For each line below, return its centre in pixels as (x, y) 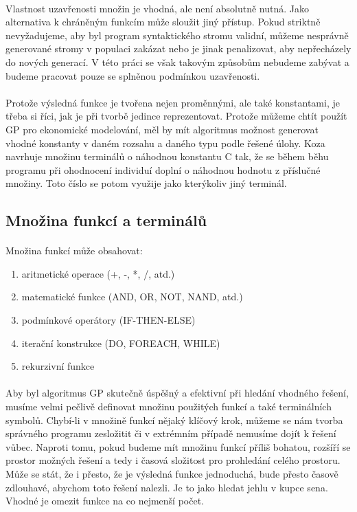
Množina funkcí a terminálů (106, 220)
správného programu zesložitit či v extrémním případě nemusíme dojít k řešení (171, 433)
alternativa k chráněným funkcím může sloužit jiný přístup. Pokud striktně (163, 22)
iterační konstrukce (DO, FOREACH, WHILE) (121, 343)
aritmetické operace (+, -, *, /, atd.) (98, 273)
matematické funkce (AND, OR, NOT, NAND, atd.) (132, 297)
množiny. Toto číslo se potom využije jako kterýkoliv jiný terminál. (146, 183)
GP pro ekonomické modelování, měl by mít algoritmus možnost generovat (162, 129)
